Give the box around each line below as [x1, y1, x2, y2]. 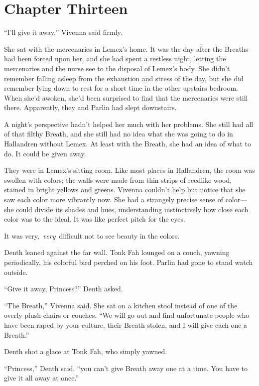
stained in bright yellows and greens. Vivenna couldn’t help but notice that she [4, 184, 246, 195]
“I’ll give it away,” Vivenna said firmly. [4, 27, 123, 37]
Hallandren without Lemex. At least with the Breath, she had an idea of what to [4, 138, 252, 149]
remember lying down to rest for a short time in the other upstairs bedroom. [4, 83, 239, 93]
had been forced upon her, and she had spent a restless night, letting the [4, 53, 226, 64]
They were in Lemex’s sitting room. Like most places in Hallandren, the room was [4, 165, 255, 175]
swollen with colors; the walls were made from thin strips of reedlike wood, [4, 174, 232, 185]
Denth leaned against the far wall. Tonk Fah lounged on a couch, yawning [4, 247, 230, 257]
